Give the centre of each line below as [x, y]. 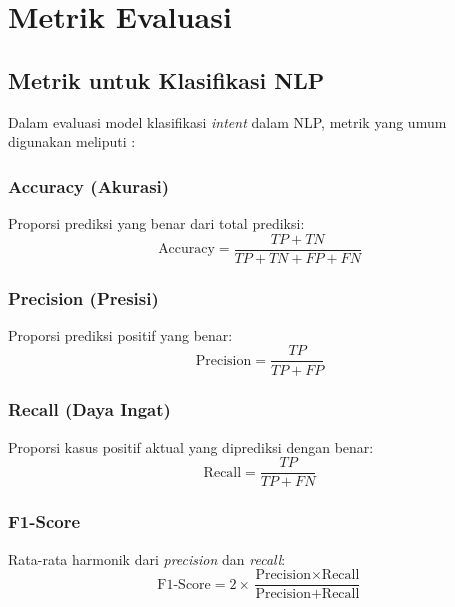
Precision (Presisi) [83, 297]
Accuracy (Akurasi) [89, 185]
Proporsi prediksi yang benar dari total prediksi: [156, 222]
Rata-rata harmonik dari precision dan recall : [147, 558]
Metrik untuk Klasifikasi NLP [166, 79]
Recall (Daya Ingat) [89, 409]
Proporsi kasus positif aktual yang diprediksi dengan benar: [191, 446]
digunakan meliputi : [72, 141]
